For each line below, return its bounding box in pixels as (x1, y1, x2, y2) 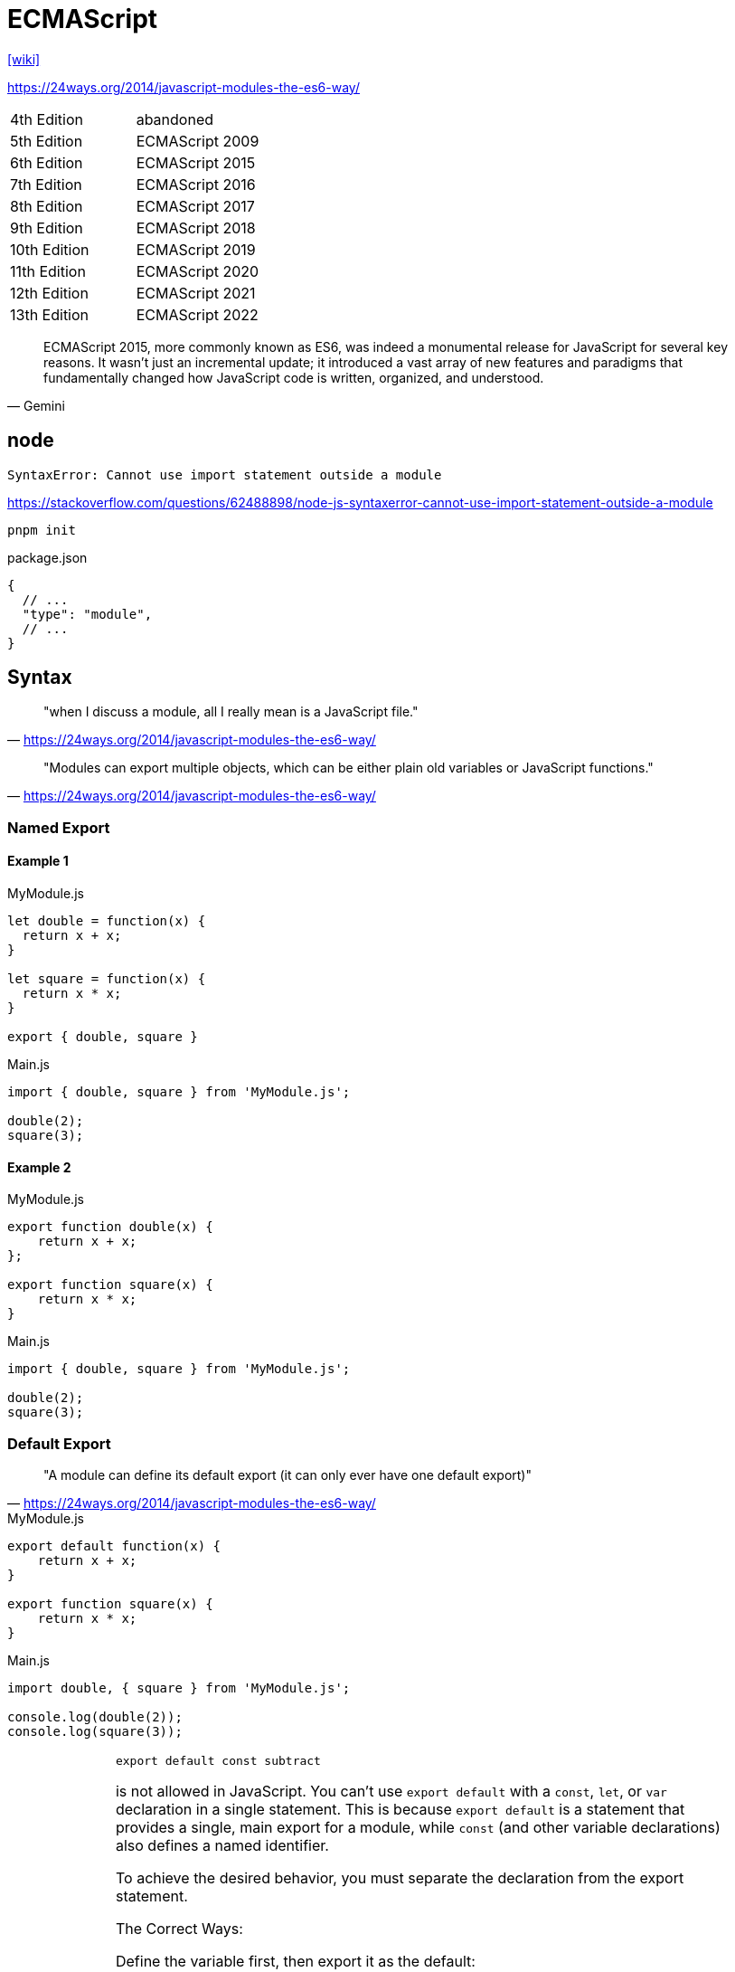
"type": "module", (22, 606, 153, 621)
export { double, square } (7, 1029, 198, 1045)
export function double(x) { (7, 1219, 213, 1235)
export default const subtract (115, 1754, 321, 1768)
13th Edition (10, 305, 90, 324)
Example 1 (7, 853, 69, 869)
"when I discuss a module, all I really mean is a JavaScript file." (43, 704, 419, 720)
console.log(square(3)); (7, 1724, 183, 1739)
